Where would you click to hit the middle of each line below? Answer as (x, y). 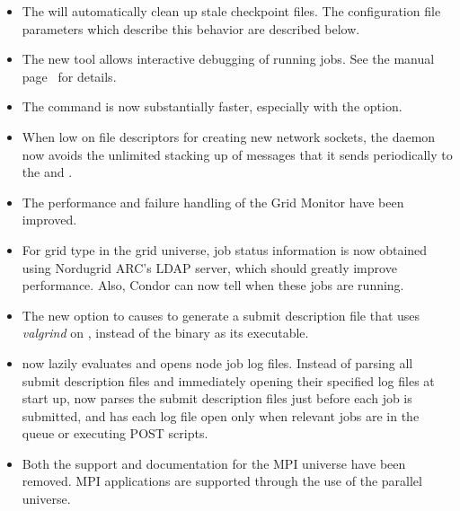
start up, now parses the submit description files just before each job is (217, 398)
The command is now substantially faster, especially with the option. (212, 106)
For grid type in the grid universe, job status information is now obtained (225, 249)
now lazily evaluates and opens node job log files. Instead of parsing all (217, 362)
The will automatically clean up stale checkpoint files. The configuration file (231, 11)
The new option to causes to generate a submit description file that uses (221, 315)
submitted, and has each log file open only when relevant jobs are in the (221, 415)
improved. (49, 220)
